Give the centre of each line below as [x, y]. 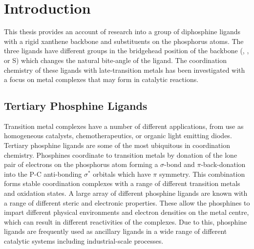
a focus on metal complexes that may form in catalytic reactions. [101, 79]
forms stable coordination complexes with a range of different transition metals [122, 183]
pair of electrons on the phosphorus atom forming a [81, 164]
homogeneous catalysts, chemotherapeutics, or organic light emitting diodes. [118, 135]
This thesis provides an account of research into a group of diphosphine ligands [122, 31]
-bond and [180, 164]
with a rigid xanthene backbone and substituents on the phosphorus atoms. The [124, 41]
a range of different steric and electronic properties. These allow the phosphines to [127, 202]
